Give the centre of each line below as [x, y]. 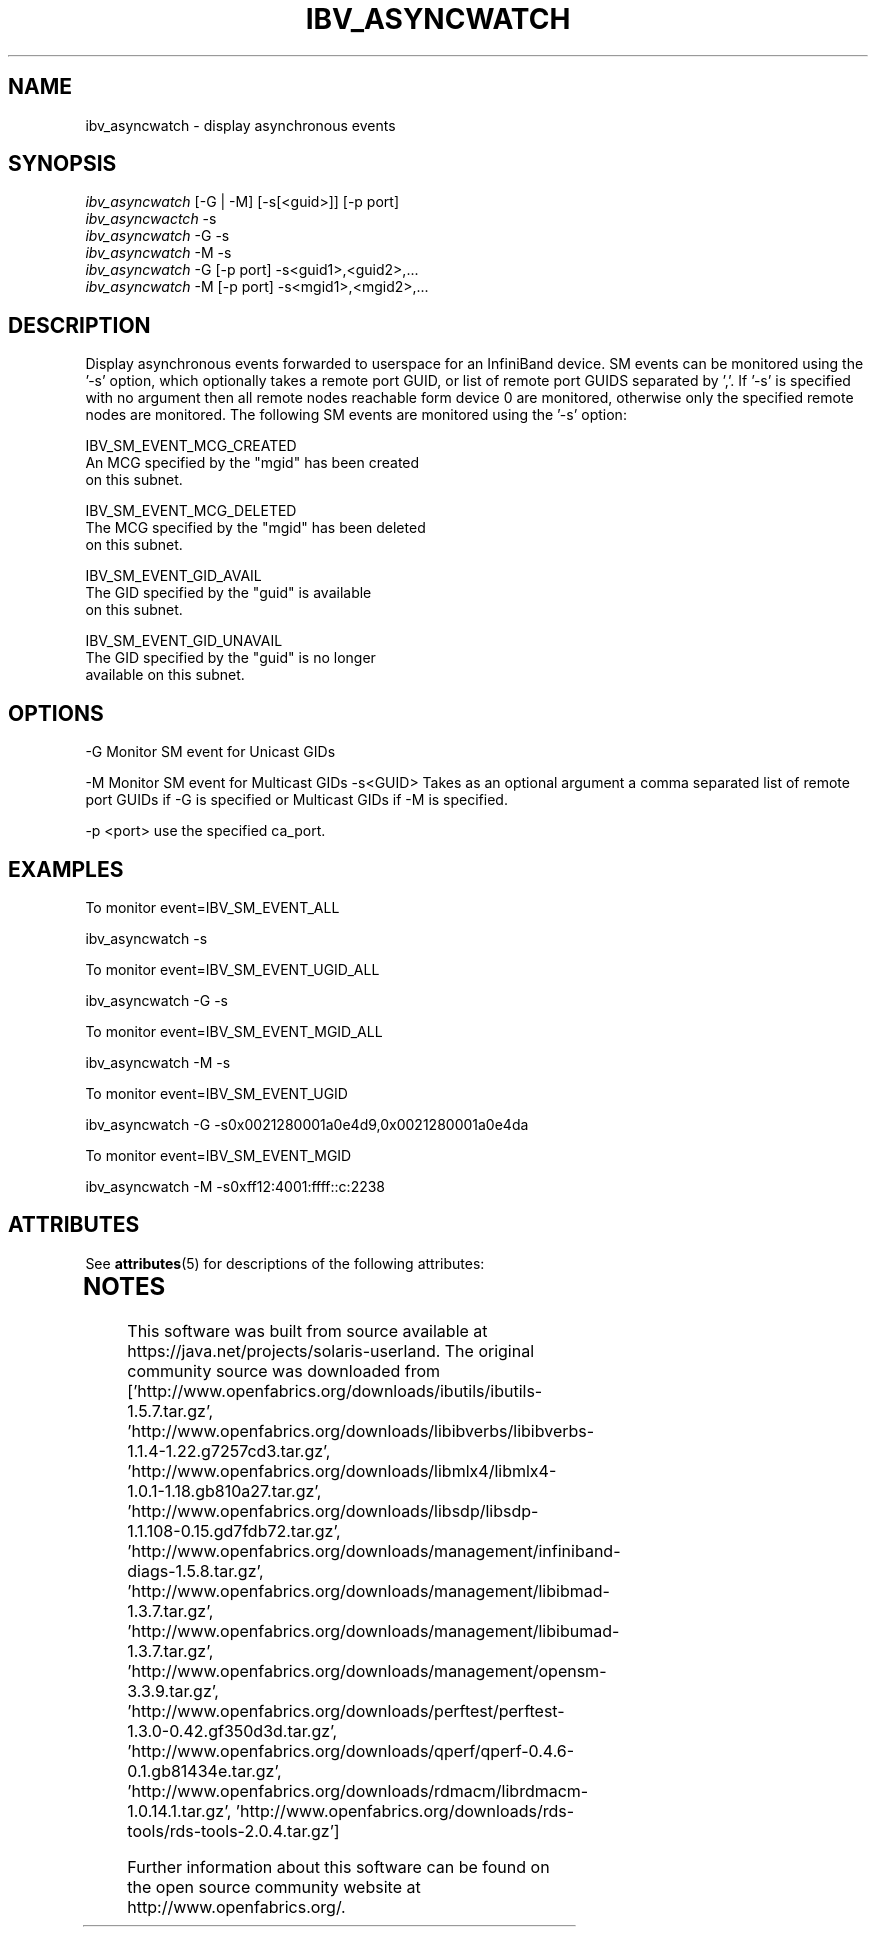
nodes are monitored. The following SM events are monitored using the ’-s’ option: [356, 415]
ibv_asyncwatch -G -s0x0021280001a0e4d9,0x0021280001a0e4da [307, 1124]
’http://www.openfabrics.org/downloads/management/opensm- [367, 1670]
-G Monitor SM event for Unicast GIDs [210, 752]
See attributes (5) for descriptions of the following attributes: [285, 1263]
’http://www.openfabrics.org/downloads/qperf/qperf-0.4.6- [351, 1750]
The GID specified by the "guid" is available [228, 593]
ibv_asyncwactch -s [151, 219]
